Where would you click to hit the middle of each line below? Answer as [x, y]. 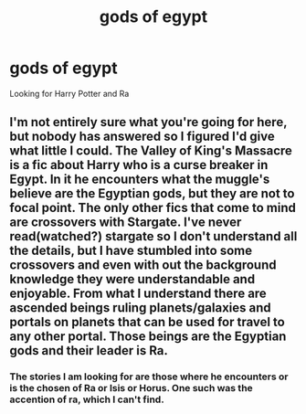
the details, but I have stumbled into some [131, 251]
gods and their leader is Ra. [89, 350]
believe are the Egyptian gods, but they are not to [152, 194]
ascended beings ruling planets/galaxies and [140, 308]
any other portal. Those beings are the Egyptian [148, 337]
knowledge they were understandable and [132, 279]
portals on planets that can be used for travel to [147, 322]
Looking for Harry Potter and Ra [69, 93]
